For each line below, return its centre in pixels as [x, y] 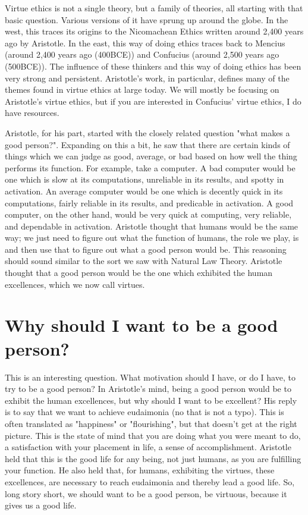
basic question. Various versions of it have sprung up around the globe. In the [147, 19]
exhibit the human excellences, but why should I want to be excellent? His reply [151, 400]
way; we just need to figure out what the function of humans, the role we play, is [152, 238]
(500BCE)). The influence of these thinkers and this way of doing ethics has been [153, 66]
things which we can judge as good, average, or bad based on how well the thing [151, 156]
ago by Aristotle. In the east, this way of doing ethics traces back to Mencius [145, 43]
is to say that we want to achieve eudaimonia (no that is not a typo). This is [144, 412]
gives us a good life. [41, 505]
